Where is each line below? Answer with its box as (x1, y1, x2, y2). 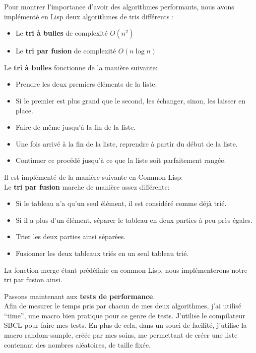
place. (15, 105, 33, 115)
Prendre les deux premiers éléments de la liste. (15, 79, 157, 89)
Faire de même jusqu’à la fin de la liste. (15, 122, 136, 132)
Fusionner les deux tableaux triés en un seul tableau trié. (15, 248, 189, 258)
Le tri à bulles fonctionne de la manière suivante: (4, 62, 158, 72)
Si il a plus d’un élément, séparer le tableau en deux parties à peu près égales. (15, 214, 253, 225)
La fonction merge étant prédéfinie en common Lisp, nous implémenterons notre (4, 264, 248, 275)
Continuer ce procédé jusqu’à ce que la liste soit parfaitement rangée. (15, 155, 226, 165)
